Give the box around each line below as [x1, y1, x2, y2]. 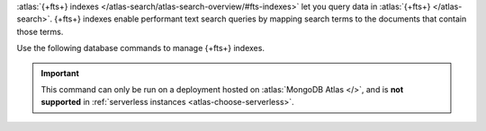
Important [40, 67, 80, 78]
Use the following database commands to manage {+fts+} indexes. [16, 43, 265, 54]
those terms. [16, 26, 64, 37]
